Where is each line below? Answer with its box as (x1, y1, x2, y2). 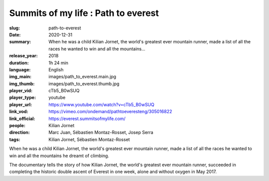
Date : (9, 31, 21, 37)
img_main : (9, 74, 32, 80)
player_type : (9, 95, 36, 101)
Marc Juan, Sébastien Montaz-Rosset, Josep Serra (48, 130, 154, 136)
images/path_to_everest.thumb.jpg (48, 80, 120, 87)
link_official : (9, 115, 35, 122)
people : (9, 123, 26, 129)
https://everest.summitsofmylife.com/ (48, 115, 126, 122)
